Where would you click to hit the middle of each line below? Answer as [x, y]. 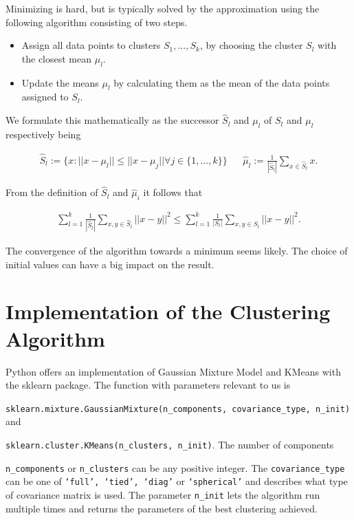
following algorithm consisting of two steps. [97, 22]
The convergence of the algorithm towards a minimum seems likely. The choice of [177, 250]
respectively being [43, 134]
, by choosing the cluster [251, 45]
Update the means [60, 82]
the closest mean [57, 58]
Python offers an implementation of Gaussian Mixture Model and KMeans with [173, 371]
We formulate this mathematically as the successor [112, 120]
